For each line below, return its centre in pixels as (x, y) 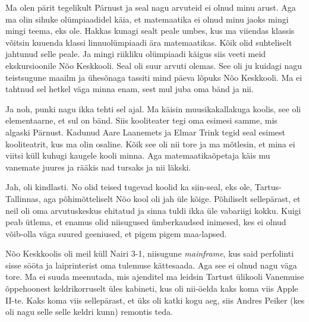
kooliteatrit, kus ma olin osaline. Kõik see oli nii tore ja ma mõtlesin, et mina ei (150, 143)
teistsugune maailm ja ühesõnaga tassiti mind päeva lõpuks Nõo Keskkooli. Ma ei (154, 77)
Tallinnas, (23, 198)
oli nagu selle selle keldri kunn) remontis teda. (89, 312)
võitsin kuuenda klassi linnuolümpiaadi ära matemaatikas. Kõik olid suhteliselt (149, 42)
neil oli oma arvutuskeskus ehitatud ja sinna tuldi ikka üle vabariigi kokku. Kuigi (153, 210)
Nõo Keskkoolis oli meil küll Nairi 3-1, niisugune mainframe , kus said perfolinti (150, 253)
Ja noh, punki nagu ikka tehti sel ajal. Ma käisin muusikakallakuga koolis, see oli (153, 108)
